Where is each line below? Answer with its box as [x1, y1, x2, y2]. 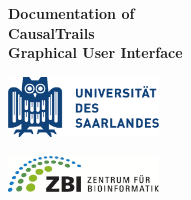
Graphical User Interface [8, 42, 183, 63]
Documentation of [8, 3, 135, 23]
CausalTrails [8, 22, 95, 43]
